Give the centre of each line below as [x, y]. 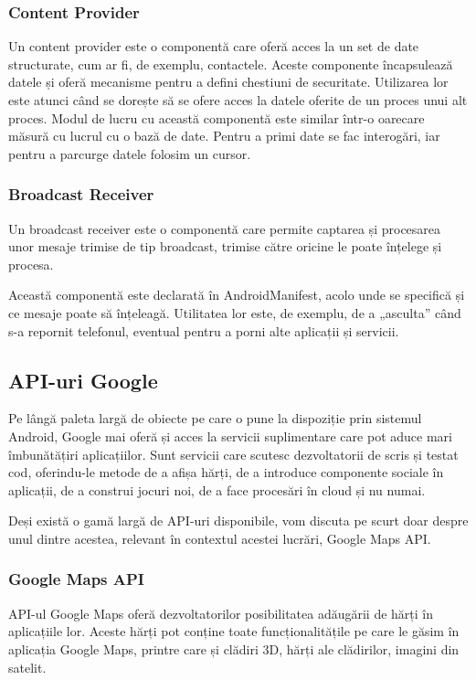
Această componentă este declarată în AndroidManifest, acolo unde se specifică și [237, 295]
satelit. [27, 667]
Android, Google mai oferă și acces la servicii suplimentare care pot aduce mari [230, 436]
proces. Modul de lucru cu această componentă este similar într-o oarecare [217, 117]
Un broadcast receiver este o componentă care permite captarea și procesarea [225, 228]
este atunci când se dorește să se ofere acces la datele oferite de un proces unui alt [238, 100]
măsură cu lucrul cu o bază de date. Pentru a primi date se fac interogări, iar [224, 136]
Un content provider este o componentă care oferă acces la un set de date [214, 46]
